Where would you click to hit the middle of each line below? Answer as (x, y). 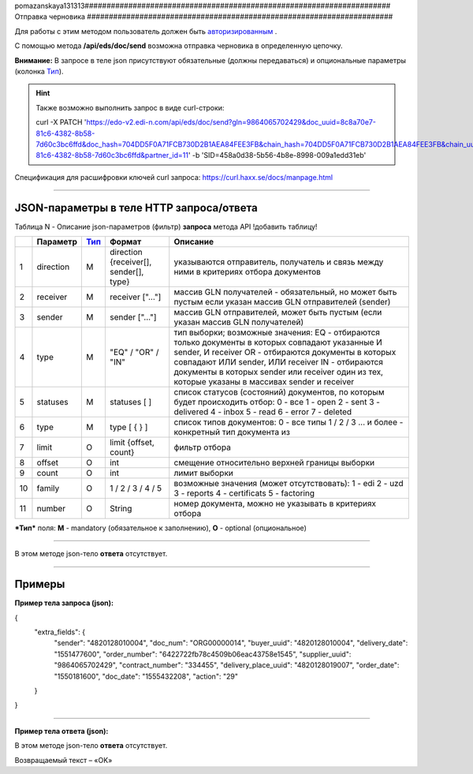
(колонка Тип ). (39, 71)
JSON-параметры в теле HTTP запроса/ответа (136, 208)
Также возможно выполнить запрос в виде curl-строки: (130, 107)
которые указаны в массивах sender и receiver (264, 381)
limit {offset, (132, 442)
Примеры (40, 584)
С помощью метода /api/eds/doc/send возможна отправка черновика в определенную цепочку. (179, 46)
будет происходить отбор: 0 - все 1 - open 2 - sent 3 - (277, 402)
